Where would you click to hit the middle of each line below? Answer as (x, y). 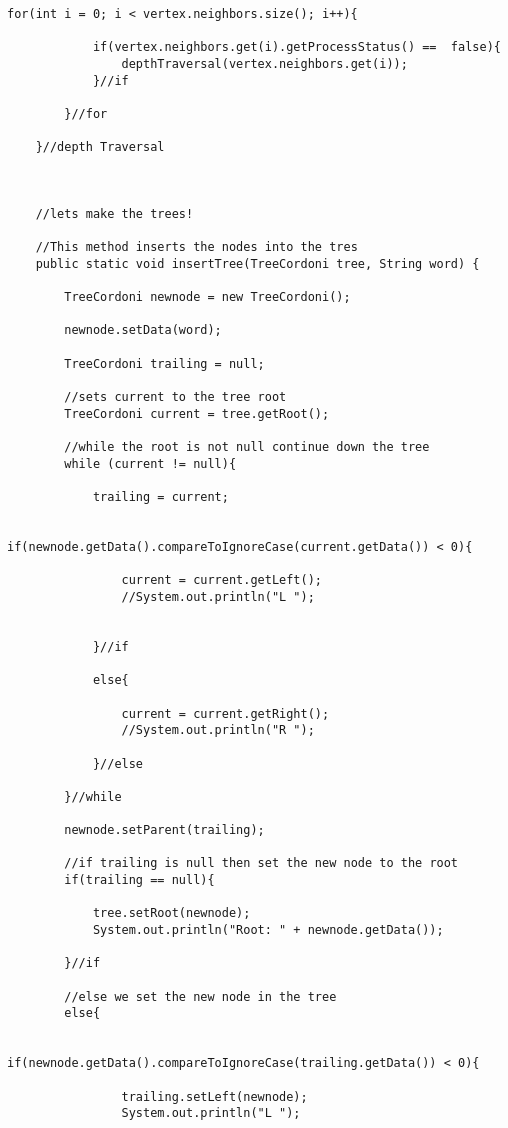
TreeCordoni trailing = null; (164, 363)
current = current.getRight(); (225, 713)
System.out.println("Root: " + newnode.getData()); (268, 930)
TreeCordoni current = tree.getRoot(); (197, 413)
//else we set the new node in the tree (200, 996)
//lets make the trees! (114, 213)
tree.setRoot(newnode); (171, 913)
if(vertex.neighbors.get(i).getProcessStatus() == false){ (296, 47)
